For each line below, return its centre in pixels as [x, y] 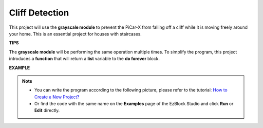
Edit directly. [47, 110]
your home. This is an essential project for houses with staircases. [75, 34]
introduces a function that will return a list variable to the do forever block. [85, 59]
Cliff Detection [39, 13]
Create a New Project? [57, 97]
